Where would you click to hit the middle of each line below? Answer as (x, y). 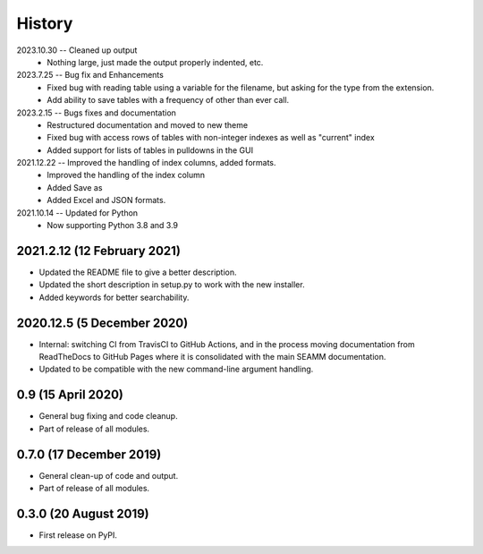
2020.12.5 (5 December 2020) (102, 323)
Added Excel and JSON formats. (106, 200)
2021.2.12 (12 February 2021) (98, 251)
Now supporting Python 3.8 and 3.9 (113, 226)
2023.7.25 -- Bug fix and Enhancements (90, 75)
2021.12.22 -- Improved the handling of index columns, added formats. (146, 163)
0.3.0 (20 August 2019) (83, 513)
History (45, 23)
